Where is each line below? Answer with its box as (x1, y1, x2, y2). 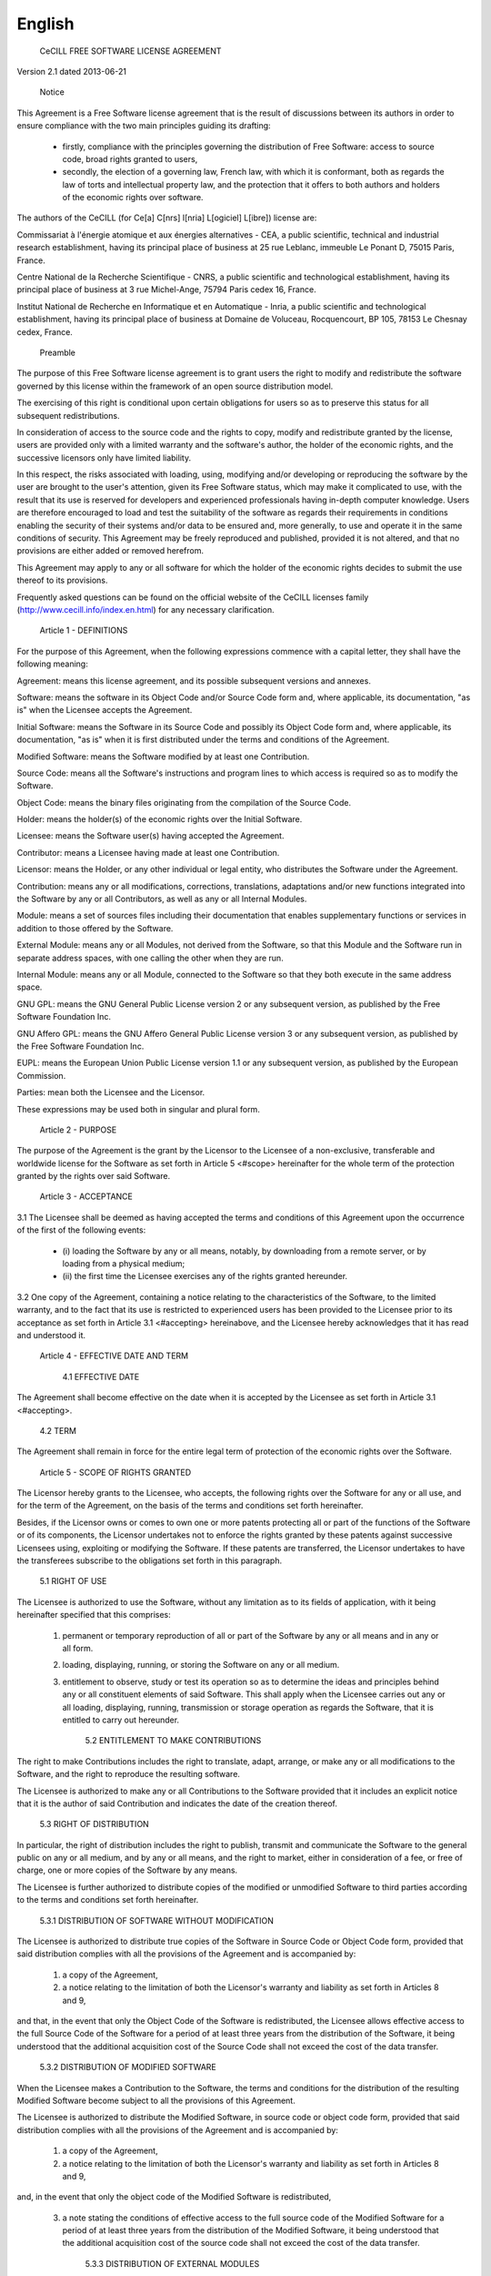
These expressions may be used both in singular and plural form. (16, 1103, 261, 1114)
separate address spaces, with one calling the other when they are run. (16, 952, 284, 963)
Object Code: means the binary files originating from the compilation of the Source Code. (16, 797, 352, 808)
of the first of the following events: (16, 1224, 146, 1235)
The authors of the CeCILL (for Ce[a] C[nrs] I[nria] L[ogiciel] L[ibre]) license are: (16, 212, 317, 223)
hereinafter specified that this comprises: (16, 1610, 172, 1621)
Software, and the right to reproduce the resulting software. (16, 1769, 241, 1780)
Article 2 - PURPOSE (39, 1124, 117, 1135)
